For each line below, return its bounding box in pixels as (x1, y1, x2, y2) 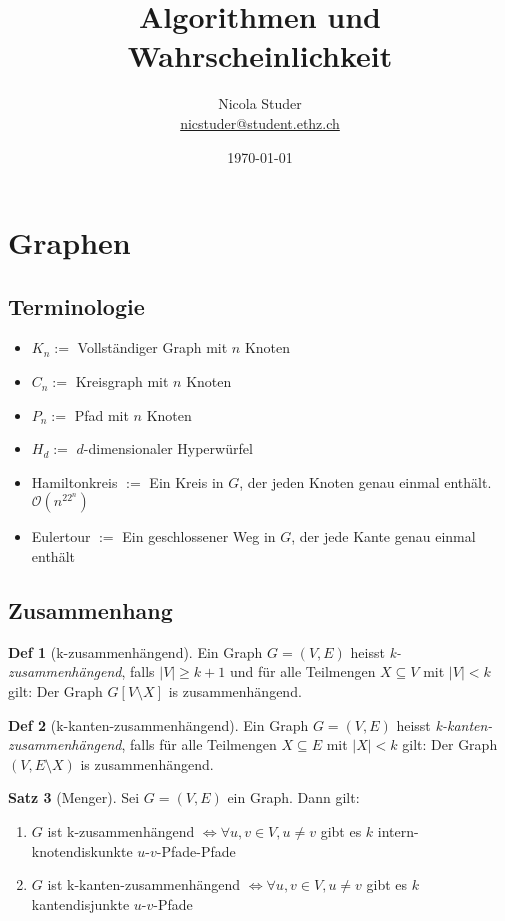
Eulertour (31, 526, 91, 547)
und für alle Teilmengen (229, 661, 376, 682)
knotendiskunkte (31, 840, 133, 861)
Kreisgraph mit (75, 371, 169, 392)
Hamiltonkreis (31, 471, 118, 492)
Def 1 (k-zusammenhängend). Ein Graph (8, 641, 263, 662)
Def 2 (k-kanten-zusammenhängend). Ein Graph (8, 714, 309, 735)
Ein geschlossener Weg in (122, 526, 276, 547)
